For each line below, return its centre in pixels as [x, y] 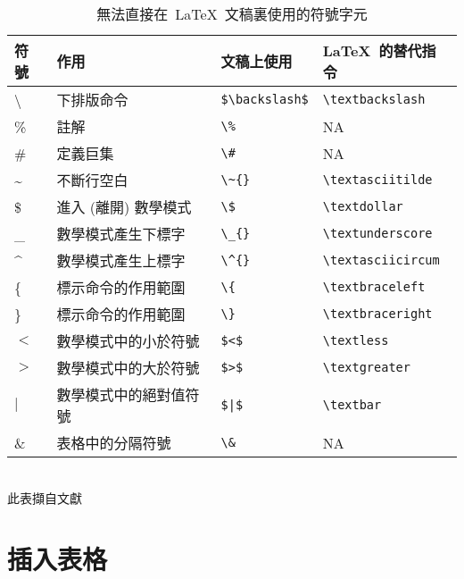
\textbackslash [374, 99]
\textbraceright [377, 314]
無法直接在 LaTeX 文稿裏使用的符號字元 [232, 14]
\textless [356, 340]
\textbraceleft [374, 287]
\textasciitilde [377, 180]
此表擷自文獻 [45, 497]
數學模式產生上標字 [121, 260]
